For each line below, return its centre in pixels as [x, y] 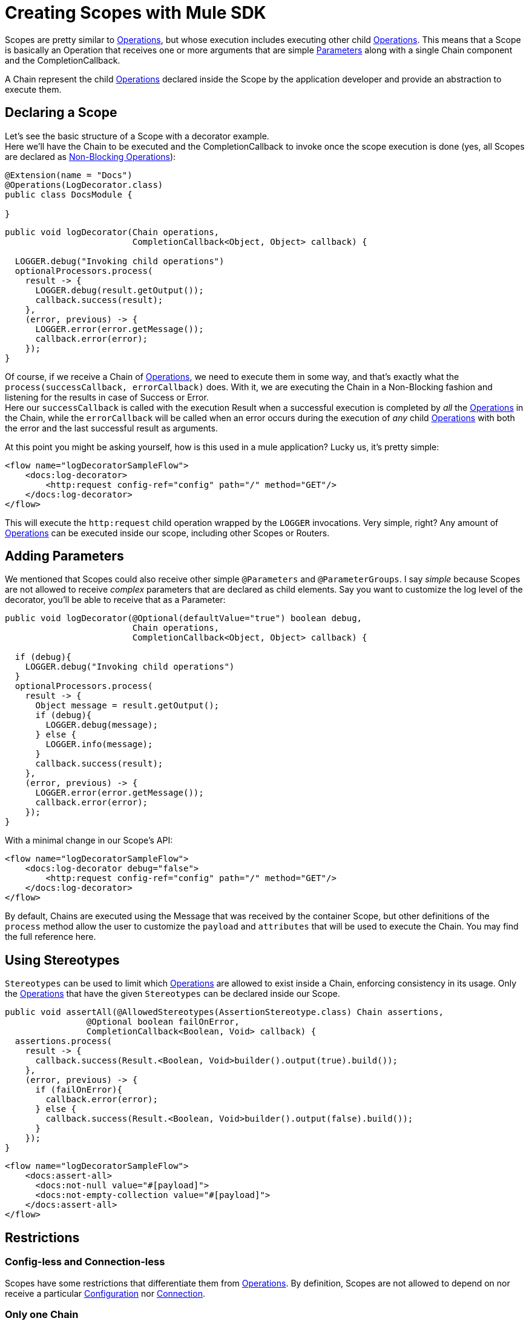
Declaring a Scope [61, 113]
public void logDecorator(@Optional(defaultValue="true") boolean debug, [184, 618]
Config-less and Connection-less [85, 1262]
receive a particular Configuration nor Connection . [105, 1293]
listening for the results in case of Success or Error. [107, 397]
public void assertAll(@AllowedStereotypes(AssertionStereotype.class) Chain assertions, [224, 1012]
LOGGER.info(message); [99, 744]
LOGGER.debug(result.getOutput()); [120, 290]
